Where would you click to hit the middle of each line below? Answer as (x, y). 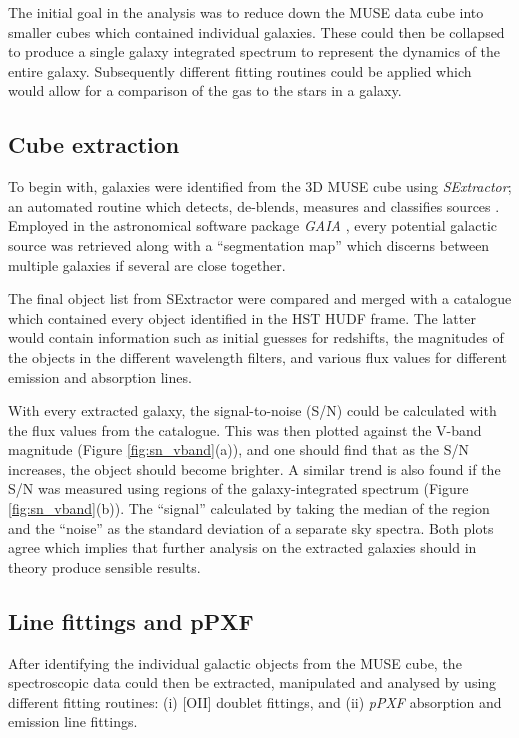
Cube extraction (94, 144)
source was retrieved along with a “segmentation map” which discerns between (249, 244)
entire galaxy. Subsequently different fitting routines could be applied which (240, 70)
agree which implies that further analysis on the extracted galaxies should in (242, 547)
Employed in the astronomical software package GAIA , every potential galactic (252, 225)
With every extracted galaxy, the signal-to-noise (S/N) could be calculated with (252, 410)
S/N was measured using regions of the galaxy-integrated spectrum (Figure (238, 488)
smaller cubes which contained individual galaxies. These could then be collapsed (256, 31)
